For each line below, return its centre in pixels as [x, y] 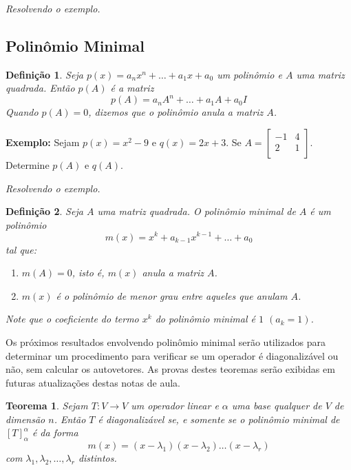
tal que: [21, 249]
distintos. [97, 458]
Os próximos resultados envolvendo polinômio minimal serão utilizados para [166, 341]
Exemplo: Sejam [43, 142]
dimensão [25, 419]
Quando [22, 112]
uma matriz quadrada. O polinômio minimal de [196, 211]
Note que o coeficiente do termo [72, 319]
